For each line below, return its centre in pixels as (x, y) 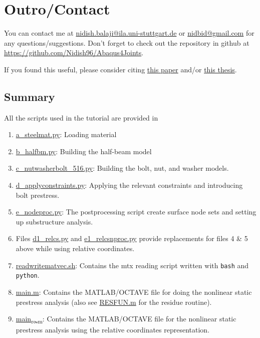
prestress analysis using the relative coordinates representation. (113, 330)
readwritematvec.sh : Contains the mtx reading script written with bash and (132, 265)
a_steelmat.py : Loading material (66, 134)
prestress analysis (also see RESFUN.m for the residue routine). (114, 302)
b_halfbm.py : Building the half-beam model (84, 151)
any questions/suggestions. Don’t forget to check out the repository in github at (127, 42)
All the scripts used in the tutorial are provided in (81, 117)
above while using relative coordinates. (75, 248)
